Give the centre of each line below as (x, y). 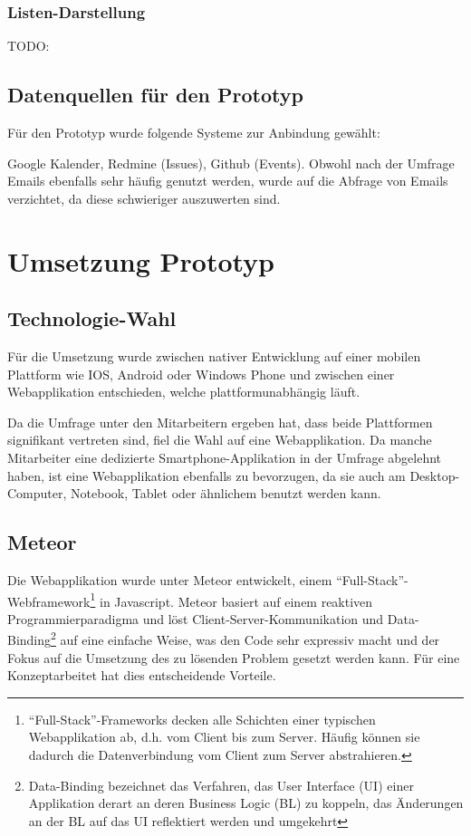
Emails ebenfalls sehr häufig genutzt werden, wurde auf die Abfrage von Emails (228, 181)
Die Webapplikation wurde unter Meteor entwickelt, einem (170, 579)
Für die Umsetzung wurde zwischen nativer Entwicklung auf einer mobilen (214, 356)
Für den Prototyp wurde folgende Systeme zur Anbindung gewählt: (194, 133)
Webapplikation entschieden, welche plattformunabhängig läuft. (184, 392)
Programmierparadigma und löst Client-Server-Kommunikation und (196, 618)
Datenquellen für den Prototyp (155, 95)
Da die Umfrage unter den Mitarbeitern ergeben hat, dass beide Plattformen (220, 422)
